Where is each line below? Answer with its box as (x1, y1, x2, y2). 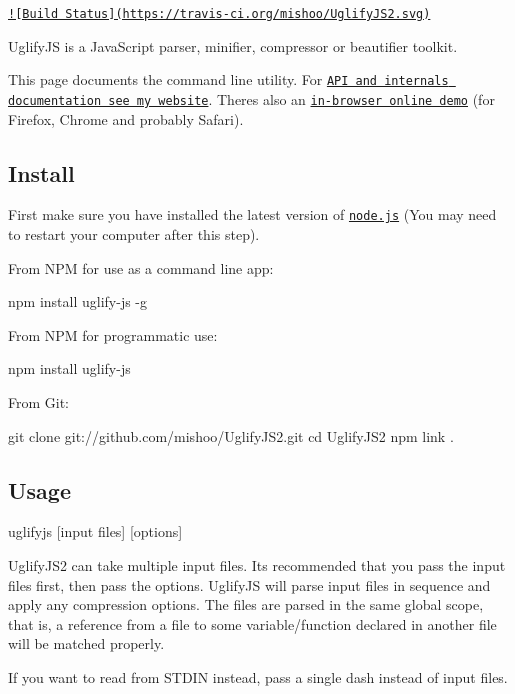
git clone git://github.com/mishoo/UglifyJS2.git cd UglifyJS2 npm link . (8, 425, 454, 446)
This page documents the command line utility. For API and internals (8, 69, 449, 90)
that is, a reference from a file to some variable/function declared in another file (8, 613, 497, 634)
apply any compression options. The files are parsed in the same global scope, (8, 594, 484, 615)
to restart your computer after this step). (8, 224, 260, 245)
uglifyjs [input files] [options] (8, 521, 183, 542)
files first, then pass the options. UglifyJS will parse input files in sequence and (8, 574, 491, 595)
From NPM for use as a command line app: (8, 257, 274, 278)
